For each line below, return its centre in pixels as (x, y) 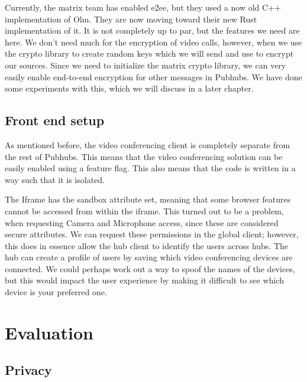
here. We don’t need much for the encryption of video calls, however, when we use (153, 42)
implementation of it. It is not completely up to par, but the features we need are (152, 30)
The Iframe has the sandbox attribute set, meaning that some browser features (148, 199)
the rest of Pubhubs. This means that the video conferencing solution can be (144, 156)
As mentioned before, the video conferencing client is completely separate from (148, 144)
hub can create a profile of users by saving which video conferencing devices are (149, 257)
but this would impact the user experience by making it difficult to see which (145, 280)
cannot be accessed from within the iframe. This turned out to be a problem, (144, 210)
